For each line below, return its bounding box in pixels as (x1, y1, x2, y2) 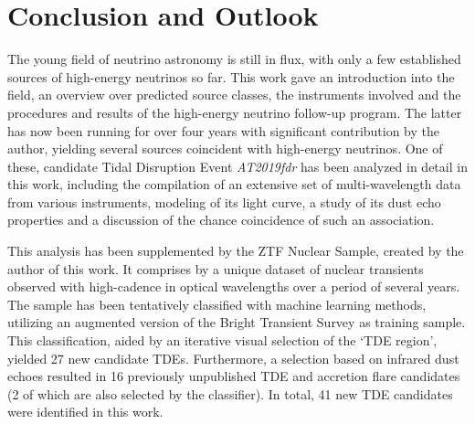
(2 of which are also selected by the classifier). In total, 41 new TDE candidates (7, 384, 453, 403)
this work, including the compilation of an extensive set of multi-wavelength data (7, 175, 461, 194)
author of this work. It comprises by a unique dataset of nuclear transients (7, 259, 424, 278)
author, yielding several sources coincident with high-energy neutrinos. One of (7, 139, 443, 158)
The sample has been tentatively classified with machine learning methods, (7, 294, 427, 313)
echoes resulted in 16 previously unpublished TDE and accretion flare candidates (7, 366, 460, 386)
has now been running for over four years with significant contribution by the (7, 121, 440, 140)
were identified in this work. (7, 402, 164, 421)
